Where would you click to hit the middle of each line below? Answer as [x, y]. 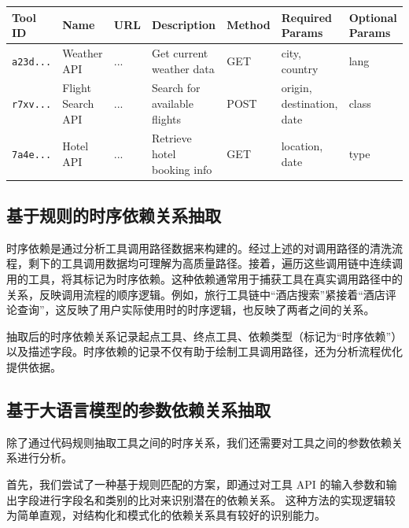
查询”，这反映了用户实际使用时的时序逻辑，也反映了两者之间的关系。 [196, 310]
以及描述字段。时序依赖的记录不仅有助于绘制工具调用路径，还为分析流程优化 [204, 351]
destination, [310, 103]
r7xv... [32, 104]
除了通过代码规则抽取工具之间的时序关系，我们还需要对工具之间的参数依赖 [199, 442]
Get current [180, 52]
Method [249, 25]
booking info [182, 169]
